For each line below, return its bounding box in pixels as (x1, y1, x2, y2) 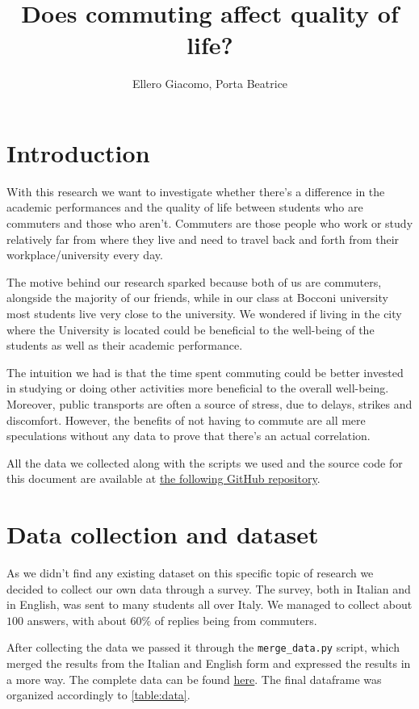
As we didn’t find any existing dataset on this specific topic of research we (6, 564, 374, 581)
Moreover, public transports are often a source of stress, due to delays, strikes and (6, 395, 413, 412)
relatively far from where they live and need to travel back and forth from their (6, 230, 400, 247)
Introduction (6, 136, 150, 169)
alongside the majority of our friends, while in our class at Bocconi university (6, 289, 388, 306)
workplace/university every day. (6, 246, 163, 263)
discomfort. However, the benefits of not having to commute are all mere (6, 411, 366, 428)
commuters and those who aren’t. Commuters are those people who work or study (6, 215, 413, 232)
